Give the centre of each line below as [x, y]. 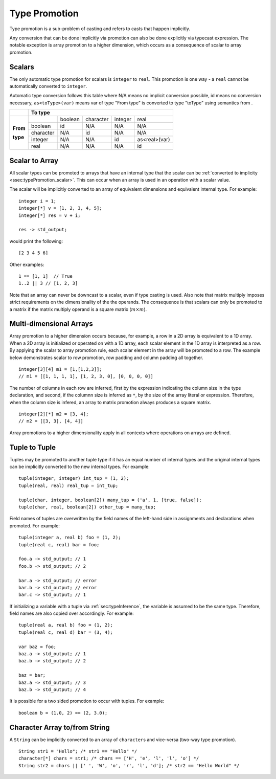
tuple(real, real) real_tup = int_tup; [68, 485]
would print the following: [36, 241]
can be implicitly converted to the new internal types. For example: [80, 467]
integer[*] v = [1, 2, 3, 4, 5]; [60, 208]
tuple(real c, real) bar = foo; [59, 544]
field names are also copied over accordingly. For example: [72, 613]
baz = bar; [32, 675]
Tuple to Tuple [33, 447]
